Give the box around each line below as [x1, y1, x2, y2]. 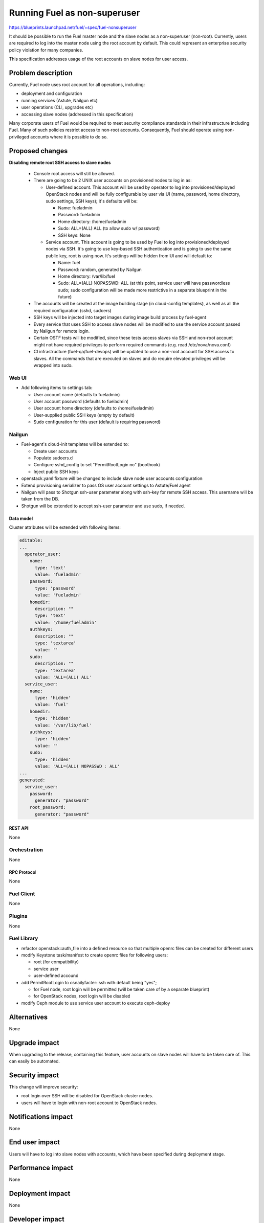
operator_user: [24, 551, 61, 557]
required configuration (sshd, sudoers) [33, 307, 112, 313]
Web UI [9, 374, 27, 381]
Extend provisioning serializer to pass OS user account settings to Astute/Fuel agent [21, 482, 191, 488]
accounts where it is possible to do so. [30, 134, 108, 139]
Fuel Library [9, 935, 38, 942]
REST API [9, 825, 29, 831]
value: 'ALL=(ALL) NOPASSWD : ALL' [35, 764, 120, 769]
